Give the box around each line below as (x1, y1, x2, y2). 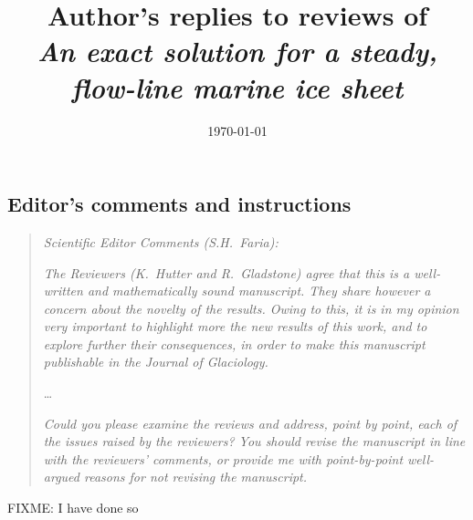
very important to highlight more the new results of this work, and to (43, 317, 427, 336)
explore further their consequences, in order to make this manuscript (43, 334, 426, 353)
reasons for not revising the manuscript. (83, 467, 308, 486)
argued (43, 467, 79, 486)
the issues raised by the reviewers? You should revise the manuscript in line (43, 432, 466, 451)
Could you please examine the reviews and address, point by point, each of (43, 413, 457, 432)
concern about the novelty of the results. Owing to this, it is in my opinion (43, 298, 459, 317)
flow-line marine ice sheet (71, 68, 404, 106)
